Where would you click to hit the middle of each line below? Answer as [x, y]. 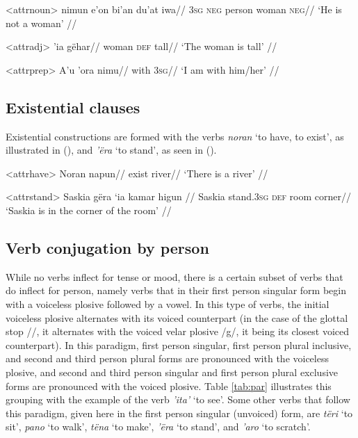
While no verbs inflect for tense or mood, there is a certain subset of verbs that [174, 276]
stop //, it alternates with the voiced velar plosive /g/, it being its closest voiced [177, 331]
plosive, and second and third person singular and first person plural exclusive [172, 372]
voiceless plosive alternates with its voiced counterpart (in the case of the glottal [177, 317]
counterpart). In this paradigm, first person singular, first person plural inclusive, [179, 344]
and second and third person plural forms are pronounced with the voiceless [167, 358]
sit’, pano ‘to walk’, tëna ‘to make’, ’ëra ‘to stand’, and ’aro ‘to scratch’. [158, 427]
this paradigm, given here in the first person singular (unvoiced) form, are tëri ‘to [179, 413]
